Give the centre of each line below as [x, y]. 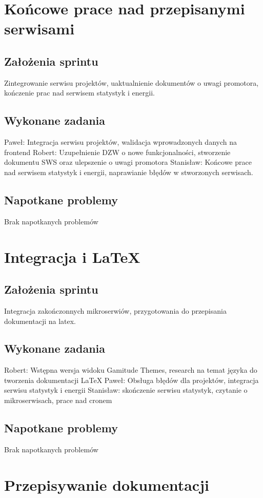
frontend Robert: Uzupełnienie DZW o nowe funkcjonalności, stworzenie [117, 152]
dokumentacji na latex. [40, 321]
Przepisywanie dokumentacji [107, 484]
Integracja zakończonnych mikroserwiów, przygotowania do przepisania [115, 310]
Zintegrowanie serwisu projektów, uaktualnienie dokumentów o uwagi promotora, [131, 82]
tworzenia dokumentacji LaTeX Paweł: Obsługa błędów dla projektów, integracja [131, 380]
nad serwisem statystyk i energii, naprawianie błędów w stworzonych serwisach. [129, 172]
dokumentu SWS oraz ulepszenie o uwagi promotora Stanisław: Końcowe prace [128, 162]
